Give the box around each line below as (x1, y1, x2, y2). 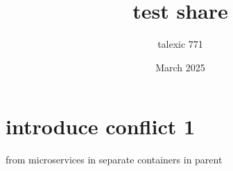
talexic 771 (157, 37, 203, 51)
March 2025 (155, 60, 205, 74)
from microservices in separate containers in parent (6, 152, 223, 167)
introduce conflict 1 (6, 112, 196, 141)
